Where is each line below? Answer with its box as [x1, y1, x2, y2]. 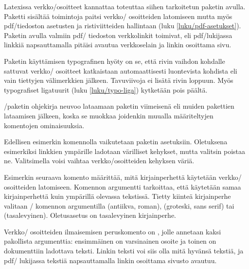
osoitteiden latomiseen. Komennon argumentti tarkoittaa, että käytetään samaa [4, 181, 241, 192]
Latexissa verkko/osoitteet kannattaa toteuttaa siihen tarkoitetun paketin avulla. [4, 1, 246, 11]
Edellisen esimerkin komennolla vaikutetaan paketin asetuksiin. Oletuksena [4, 136, 228, 147]
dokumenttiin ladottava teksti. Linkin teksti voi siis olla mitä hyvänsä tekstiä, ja [4, 246, 244, 256]
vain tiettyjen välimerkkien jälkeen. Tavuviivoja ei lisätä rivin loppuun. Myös [4, 75, 233, 85]
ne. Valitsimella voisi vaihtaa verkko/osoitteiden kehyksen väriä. [4, 155, 195, 166]
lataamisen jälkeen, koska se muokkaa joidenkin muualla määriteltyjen [4, 110, 213, 120]
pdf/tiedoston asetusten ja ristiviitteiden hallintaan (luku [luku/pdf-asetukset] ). [4, 20, 241, 31]
